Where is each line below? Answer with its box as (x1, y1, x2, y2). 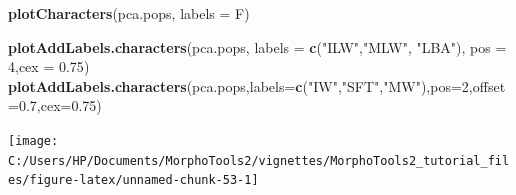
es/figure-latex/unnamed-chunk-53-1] (8, 173, 259, 188)
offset (472, 75, 506, 96)
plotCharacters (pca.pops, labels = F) (8, 3, 250, 23)
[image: (8, 133, 59, 148)
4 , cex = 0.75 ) (8, 56, 90, 77)
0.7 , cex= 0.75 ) (18, 95, 102, 116)
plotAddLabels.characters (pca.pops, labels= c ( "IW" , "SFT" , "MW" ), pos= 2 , (8, 75, 473, 96)
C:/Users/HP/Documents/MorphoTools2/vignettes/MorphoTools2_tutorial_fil (8, 153, 510, 168)
